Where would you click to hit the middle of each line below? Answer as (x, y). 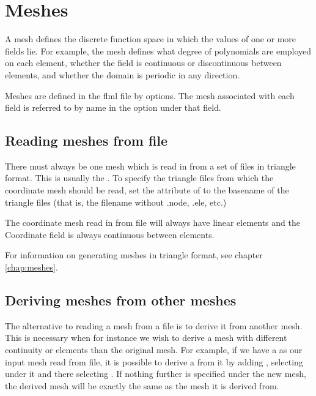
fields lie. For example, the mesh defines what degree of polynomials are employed (158, 50)
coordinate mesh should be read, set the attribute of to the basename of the (147, 190)
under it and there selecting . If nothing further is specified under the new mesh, (156, 374)
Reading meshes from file (86, 140)
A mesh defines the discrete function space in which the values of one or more (151, 39)
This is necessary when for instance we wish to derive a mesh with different (146, 338)
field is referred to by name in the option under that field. (113, 107)
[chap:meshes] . (31, 267)
